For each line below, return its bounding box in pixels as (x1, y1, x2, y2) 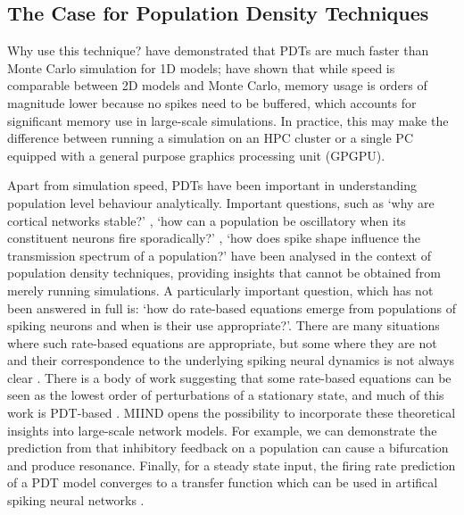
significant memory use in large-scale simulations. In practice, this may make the (7, 111, 449, 129)
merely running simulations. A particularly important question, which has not (7, 280, 434, 299)
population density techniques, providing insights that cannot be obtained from (7, 263, 441, 282)
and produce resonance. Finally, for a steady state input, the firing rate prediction (7, 455, 456, 474)
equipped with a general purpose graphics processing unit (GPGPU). (7, 145, 385, 164)
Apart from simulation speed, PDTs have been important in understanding (7, 176, 418, 195)
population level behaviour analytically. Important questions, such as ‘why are (7, 193, 435, 212)
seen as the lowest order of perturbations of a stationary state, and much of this (7, 386, 444, 404)
